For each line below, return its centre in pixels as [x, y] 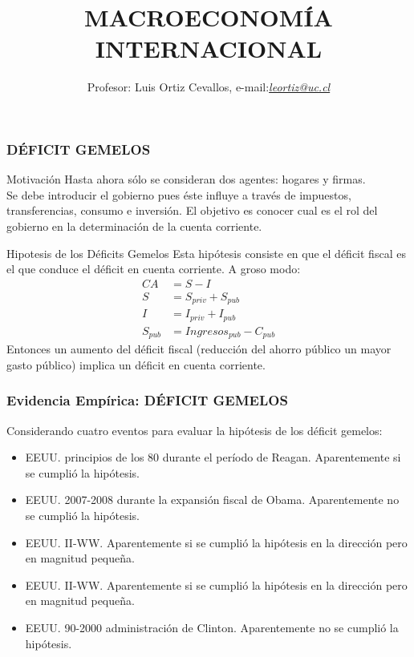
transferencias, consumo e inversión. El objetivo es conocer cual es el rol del [192, 210]
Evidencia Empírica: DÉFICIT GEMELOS [147, 400]
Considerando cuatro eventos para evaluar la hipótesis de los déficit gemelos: [195, 430]
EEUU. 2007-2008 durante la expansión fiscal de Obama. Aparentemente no [212, 500]
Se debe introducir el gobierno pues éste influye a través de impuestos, [179, 194]
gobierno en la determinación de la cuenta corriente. [134, 226]
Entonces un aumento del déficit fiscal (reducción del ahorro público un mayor [199, 349]
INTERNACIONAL [209, 48]
